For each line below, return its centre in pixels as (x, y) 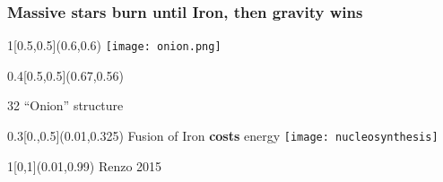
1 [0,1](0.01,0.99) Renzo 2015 (85, 165)
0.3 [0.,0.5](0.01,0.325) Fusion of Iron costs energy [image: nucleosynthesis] (223, 136)
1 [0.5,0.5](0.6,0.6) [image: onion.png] (114, 45)
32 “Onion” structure (65, 105)
